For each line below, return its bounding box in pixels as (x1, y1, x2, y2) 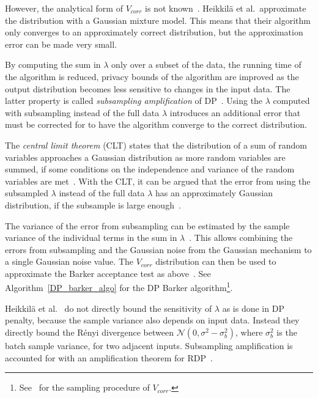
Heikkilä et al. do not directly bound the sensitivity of (5, 301, 212, 314)
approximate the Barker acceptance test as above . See (5, 267, 211, 279)
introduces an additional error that (169, 106, 301, 119)
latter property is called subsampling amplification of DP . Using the (5, 94, 263, 107)
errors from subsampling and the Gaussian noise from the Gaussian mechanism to (5, 243, 312, 256)
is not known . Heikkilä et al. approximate (145, 2, 306, 14)
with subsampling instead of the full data (5, 106, 160, 119)
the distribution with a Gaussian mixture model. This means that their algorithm (5, 13, 311, 26)
